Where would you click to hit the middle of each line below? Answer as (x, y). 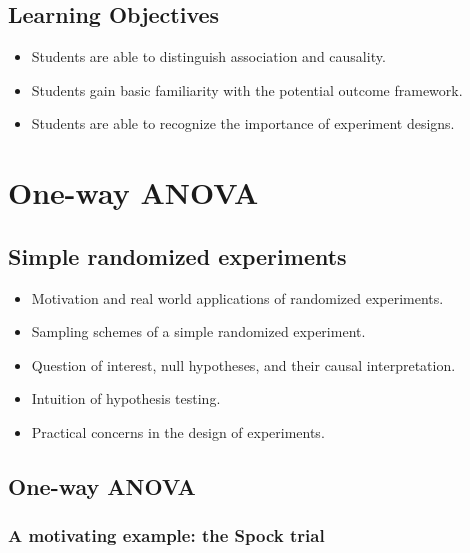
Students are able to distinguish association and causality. (208, 56)
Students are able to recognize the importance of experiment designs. (243, 123)
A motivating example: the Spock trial (166, 535)
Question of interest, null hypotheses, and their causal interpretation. (243, 364)
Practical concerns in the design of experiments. (178, 431)
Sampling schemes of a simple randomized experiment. (198, 331)
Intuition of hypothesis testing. (126, 398)
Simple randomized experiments (177, 255)
